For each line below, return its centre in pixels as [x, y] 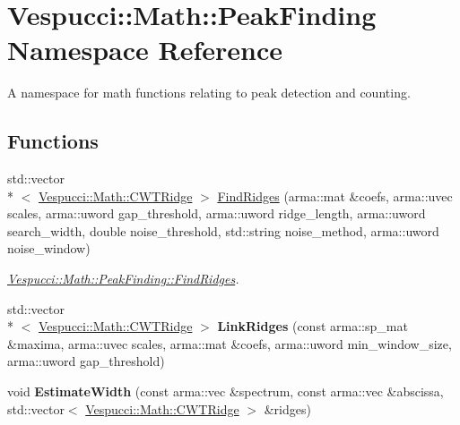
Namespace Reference [145, 50]
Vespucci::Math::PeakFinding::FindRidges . [123, 279]
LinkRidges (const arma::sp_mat [312, 326]
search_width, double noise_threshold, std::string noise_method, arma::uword [223, 230]
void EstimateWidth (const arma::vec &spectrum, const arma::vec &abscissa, [226, 391]
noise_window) [49, 248]
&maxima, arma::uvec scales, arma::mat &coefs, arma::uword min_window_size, [230, 343]
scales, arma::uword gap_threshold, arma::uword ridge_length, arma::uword [217, 213]
